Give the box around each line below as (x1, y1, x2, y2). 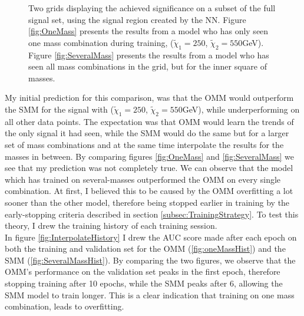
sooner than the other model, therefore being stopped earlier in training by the (5, 196, 290, 208)
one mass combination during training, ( (28, 36, 174, 48)
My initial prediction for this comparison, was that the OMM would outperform (5, 91, 294, 104)
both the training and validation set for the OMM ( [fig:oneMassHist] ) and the (5, 242, 286, 255)
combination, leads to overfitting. (5, 300, 124, 312)
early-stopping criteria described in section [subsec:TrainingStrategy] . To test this (5, 208, 299, 220)
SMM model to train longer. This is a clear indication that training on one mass (5, 288, 295, 301)
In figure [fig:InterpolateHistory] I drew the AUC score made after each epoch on (5, 231, 297, 243)
